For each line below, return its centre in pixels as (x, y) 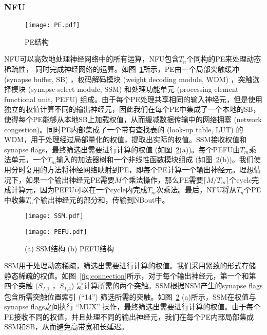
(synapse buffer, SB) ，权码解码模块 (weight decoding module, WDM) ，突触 (128, 79)
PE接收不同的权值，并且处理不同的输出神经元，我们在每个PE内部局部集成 (129, 316)
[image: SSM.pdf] (54, 216)
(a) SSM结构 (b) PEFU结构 (69, 248)
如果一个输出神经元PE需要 (70, 179)
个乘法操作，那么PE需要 (162, 179)
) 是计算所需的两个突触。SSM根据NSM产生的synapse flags (167, 285)
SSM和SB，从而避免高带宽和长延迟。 (66, 327)
